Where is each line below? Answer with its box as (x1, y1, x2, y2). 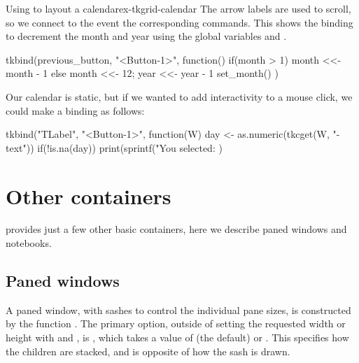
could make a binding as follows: (6, 103, 145, 118)
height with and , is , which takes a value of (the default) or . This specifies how (6, 330, 349, 345)
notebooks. (6, 236, 52, 250)
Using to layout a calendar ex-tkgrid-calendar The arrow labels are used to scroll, (6, 1, 351, 15)
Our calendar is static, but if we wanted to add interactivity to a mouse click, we (6, 89, 353, 104)
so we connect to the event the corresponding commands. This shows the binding (6, 15, 353, 29)
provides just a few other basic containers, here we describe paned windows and (6, 222, 347, 236)
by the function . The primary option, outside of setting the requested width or (6, 316, 346, 331)
